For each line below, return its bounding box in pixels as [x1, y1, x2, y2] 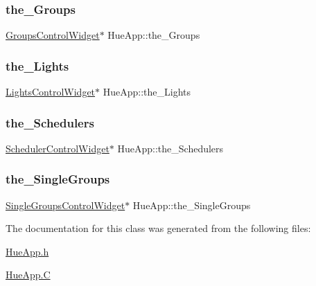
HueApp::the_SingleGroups [132, 197, 251, 212]
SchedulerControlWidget [6, 141, 109, 155]
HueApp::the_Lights [103, 84, 191, 99]
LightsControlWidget [6, 84, 96, 99]
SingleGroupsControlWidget [6, 197, 125, 212]
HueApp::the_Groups [107, 28, 200, 42]
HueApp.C [6, 267, 51, 282]
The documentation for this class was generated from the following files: [6, 221, 311, 235]
